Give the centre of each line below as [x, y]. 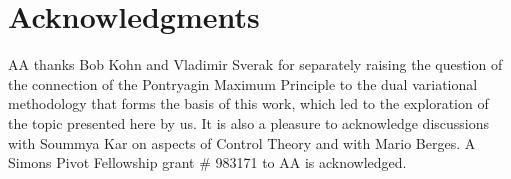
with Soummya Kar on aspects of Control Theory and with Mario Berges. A [242, 142]
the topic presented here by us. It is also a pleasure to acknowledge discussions [249, 122]
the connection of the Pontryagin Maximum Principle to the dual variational [243, 83]
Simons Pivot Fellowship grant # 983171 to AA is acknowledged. [207, 162]
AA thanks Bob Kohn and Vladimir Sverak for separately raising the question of [255, 64]
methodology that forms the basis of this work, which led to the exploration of [248, 103]
